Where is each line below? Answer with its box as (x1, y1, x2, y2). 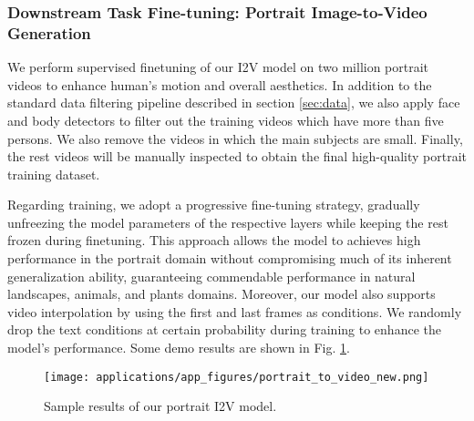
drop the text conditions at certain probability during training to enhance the (7, 320, 441, 339)
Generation (7, 21, 91, 44)
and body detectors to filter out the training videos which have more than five (7, 110, 444, 129)
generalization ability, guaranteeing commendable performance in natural (7, 266, 416, 285)
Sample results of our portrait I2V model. (44, 396, 277, 416)
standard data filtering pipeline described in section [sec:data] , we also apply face (7, 93, 460, 112)
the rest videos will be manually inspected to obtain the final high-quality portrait (7, 147, 468, 166)
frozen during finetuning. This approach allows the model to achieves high (7, 231, 421, 250)
